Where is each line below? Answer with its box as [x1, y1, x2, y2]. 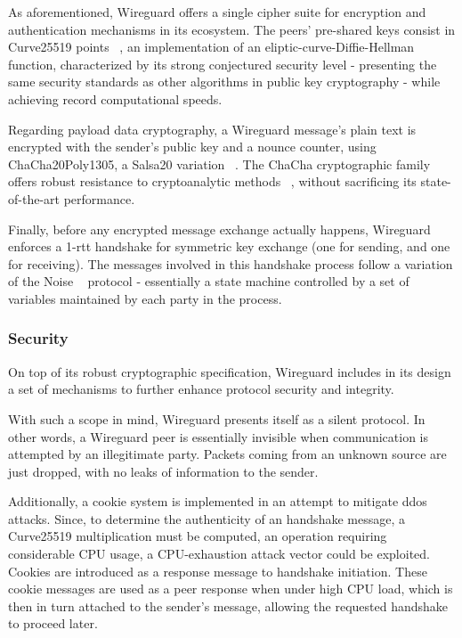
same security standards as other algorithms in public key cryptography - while [8, 72, 441, 91]
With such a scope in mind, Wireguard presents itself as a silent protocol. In [8, 409, 426, 428]
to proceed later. [8, 614, 98, 633]
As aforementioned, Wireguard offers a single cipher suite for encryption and [8, 3, 426, 20]
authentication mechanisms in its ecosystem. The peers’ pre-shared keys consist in [8, 20, 456, 38]
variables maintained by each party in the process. [8, 289, 282, 307]
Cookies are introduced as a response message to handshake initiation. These [8, 561, 427, 580]
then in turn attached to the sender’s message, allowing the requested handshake [8, 596, 449, 615]
